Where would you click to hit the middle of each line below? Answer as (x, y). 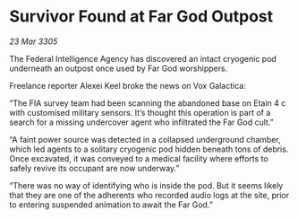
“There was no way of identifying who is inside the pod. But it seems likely (146, 185)
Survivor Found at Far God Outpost (141, 17)
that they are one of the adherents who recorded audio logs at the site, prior (149, 195)
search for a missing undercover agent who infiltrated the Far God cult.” (142, 122)
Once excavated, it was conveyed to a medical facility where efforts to (139, 158)
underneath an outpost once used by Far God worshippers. (119, 68)
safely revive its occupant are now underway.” (94, 168)
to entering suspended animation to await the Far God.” (111, 205)
